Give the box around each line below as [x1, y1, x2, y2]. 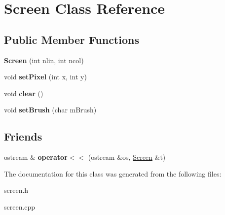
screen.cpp [4, 201, 36, 212]
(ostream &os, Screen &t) [88, 152, 166, 162]
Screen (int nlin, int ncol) [4, 55, 84, 65]
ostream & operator [4, 152, 68, 162]
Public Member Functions [4, 32, 139, 47]
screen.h [4, 185, 29, 195]
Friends [4, 129, 42, 144]
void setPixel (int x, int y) [4, 72, 87, 82]
